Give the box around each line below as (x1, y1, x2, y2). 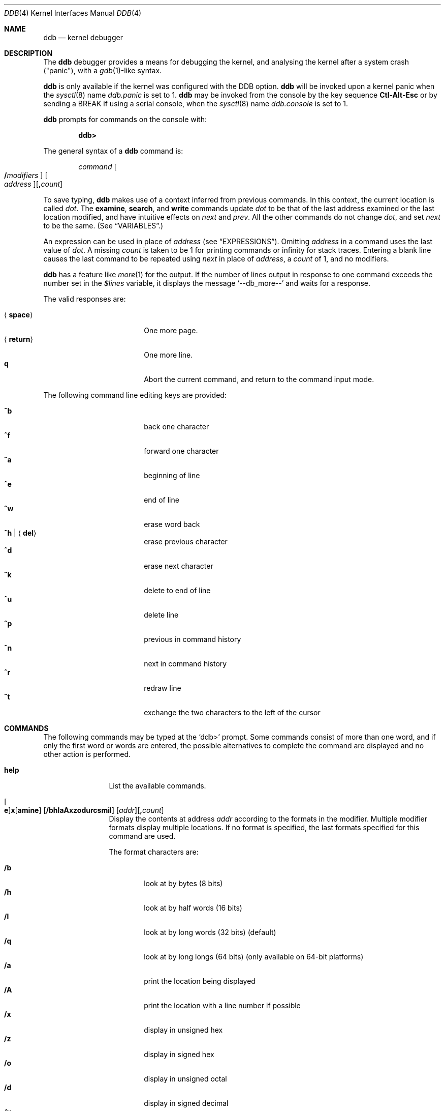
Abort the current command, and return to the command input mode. (144, 375, 374, 384)
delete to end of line (144, 586, 211, 595)
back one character (144, 422, 209, 431)
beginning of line (144, 471, 200, 480)
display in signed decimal (144, 1099, 229, 1107)
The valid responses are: (43, 295, 126, 303)
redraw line (144, 684, 181, 692)
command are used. (109, 832, 176, 840)
